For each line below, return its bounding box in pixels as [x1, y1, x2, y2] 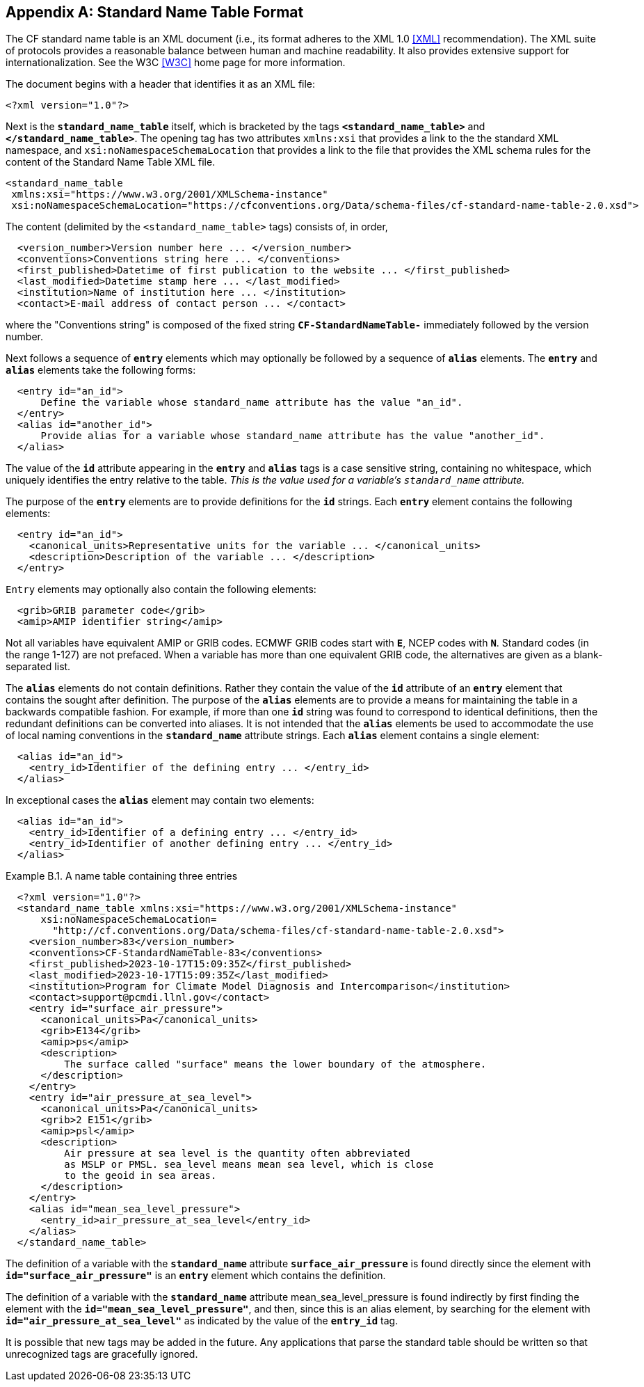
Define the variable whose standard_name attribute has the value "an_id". [40, 397, 463, 409]
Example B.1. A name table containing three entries [6, 870, 238, 882]
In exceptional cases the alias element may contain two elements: [6, 794, 314, 807]
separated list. [6, 660, 71, 673]
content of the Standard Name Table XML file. [6, 156, 216, 168]
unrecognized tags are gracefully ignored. [6, 1348, 198, 1361]
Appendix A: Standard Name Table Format [6, 3, 304, 21]
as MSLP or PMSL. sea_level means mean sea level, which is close [64, 1159, 434, 1171]
